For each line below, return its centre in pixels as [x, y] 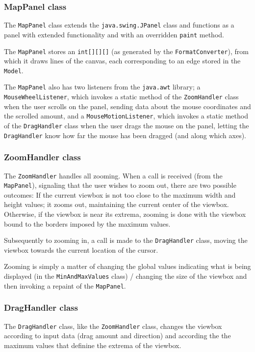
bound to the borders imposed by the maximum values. [87, 223]
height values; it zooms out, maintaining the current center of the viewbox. [116, 204]
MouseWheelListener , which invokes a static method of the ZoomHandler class [121, 97]
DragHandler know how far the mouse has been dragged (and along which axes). [125, 135]
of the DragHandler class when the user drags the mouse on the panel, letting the [127, 125]
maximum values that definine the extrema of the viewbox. [93, 345]
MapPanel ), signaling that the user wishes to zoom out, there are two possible [120, 185]
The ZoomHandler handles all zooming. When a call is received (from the [113, 175]
